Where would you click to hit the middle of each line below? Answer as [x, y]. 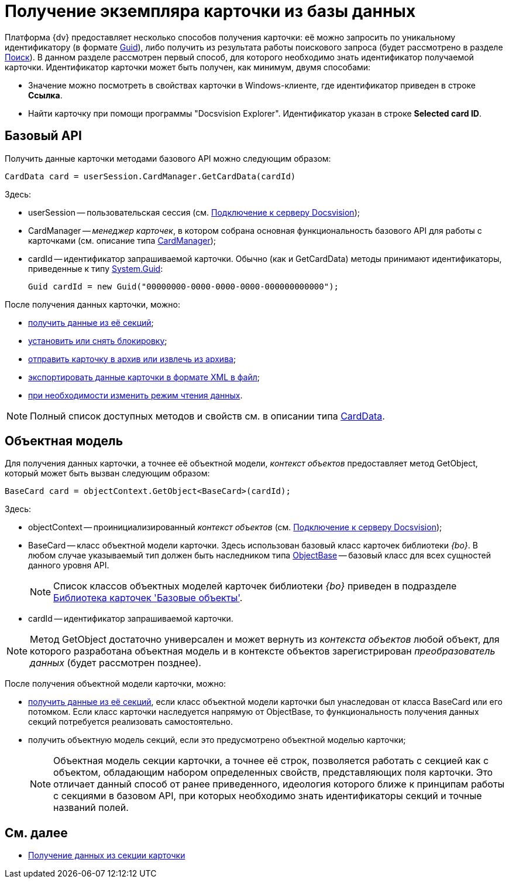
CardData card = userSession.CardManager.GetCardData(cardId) [150, 176]
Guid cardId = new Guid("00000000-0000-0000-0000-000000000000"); [184, 286]
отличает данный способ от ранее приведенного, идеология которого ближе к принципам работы [279, 784]
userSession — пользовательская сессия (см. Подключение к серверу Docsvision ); [194, 212]
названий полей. [91, 808]
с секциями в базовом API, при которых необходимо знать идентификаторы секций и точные [268, 796]
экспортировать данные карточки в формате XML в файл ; [144, 377]
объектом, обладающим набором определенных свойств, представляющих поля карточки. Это [273, 773]
